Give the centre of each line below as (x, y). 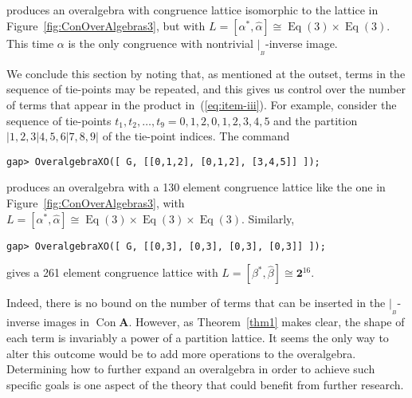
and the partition (316, 120)
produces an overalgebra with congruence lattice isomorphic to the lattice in (192, 10)
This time (30, 43)
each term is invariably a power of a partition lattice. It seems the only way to (198, 338)
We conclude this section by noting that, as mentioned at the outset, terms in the (206, 73)
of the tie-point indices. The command (196, 136)
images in (67, 322)
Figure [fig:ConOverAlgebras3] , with (96, 203)
